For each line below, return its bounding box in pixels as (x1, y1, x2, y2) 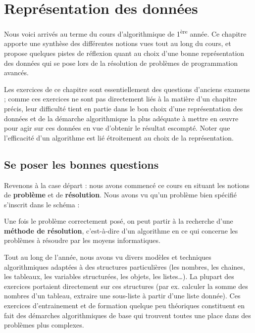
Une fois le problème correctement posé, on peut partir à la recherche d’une (4, 216, 233, 226)
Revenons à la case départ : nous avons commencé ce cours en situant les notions (4, 180, 250, 190)
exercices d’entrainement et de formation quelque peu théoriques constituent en (4, 300, 245, 311)
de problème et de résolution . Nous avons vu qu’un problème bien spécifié (4, 190, 237, 200)
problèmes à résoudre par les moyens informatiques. (4, 235, 160, 245)
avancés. (4, 67, 29, 78)
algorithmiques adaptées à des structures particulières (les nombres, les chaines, (4, 261, 245, 272)
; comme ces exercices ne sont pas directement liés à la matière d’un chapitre (4, 94, 237, 104)
